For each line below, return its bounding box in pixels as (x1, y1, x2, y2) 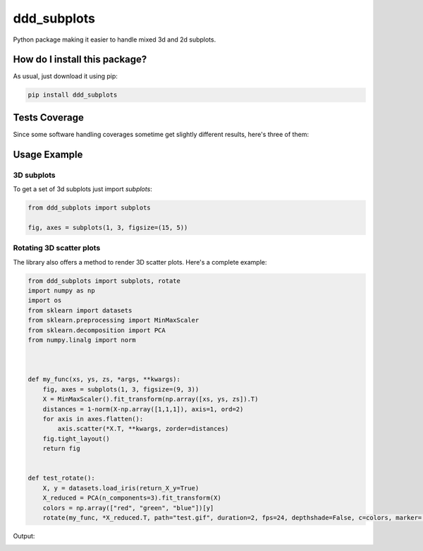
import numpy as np (27, 286, 95, 294)
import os (27, 296, 62, 305)
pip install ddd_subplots (27, 91, 118, 99)
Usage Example (13, 148, 83, 160)
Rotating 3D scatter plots (13, 243, 101, 253)
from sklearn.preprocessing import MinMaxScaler (27, 316, 200, 325)
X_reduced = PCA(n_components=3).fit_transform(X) (42, 494, 221, 502)
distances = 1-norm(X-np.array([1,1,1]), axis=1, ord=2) (42, 405, 244, 413)
